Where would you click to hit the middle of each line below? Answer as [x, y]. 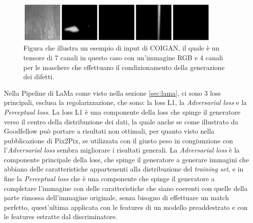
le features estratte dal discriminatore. [61, 216]
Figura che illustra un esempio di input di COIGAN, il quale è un [121, 48]
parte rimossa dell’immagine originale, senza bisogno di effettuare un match [117, 197]
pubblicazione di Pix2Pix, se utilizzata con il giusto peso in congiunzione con [118, 140]
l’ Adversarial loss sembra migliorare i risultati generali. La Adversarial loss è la [122, 150]
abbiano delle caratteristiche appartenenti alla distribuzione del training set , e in [124, 169]
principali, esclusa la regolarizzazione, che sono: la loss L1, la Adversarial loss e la [126, 102]
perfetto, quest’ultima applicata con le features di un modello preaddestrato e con [126, 207]
